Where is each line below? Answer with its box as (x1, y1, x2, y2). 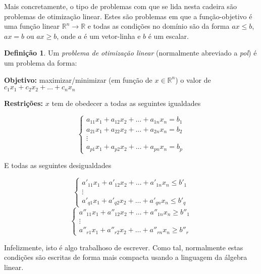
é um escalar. (148, 30, 189, 41)
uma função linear (4, 21, 60, 31)
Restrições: (4, 97, 43, 108)
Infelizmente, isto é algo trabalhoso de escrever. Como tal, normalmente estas (4, 242, 243, 252)
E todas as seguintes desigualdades (4, 160, 112, 171)
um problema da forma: (4, 57, 77, 68)
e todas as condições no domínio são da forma (87, 21, 230, 31)
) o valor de (175, 74, 211, 85)
